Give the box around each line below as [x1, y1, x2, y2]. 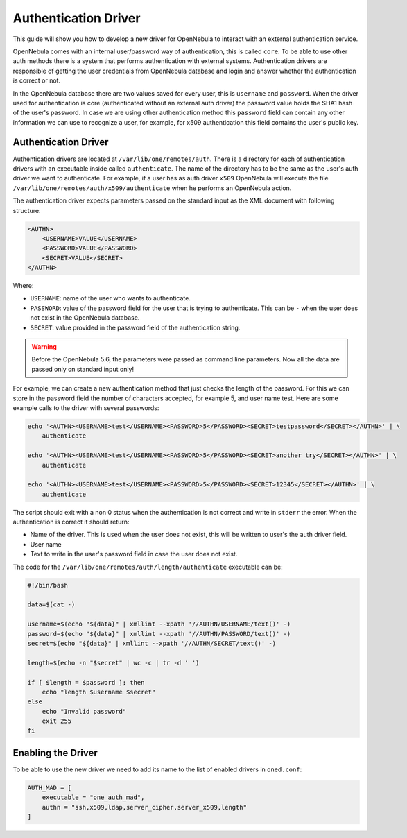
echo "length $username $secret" [42, 687, 156, 696]
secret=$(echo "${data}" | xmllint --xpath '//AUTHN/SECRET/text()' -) [27, 639, 277, 647]
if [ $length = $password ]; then [27, 678, 145, 686]
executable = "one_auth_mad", [42, 794, 145, 801]
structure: [12, 206, 41, 214]
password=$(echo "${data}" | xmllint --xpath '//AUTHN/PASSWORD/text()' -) [27, 630, 291, 638]
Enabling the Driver [12, 746, 98, 759]
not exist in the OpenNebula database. [30, 314, 140, 322]
